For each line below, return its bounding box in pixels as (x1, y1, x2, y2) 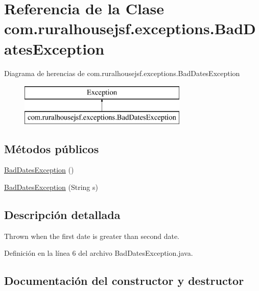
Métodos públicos (4, 140, 99, 156)
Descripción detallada (4, 207, 121, 223)
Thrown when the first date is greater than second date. (4, 230, 179, 241)
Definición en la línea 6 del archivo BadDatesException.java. (4, 248, 193, 258)
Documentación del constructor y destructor (4, 273, 244, 288)
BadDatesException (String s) (4, 182, 98, 192)
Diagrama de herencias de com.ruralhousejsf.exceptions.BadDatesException (4, 67, 240, 78)
